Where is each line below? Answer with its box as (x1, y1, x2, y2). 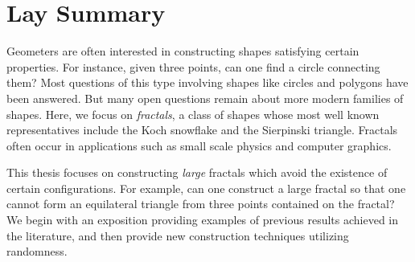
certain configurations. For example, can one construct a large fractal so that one (6, 179, 406, 196)
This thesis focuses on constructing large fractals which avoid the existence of (6, 164, 388, 181)
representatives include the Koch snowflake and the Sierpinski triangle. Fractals (6, 121, 398, 138)
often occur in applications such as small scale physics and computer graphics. (6, 137, 392, 154)
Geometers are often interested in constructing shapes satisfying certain (6, 43, 360, 59)
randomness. (6, 243, 68, 260)
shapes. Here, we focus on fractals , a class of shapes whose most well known (6, 105, 380, 122)
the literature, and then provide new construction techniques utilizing (6, 227, 349, 244)
